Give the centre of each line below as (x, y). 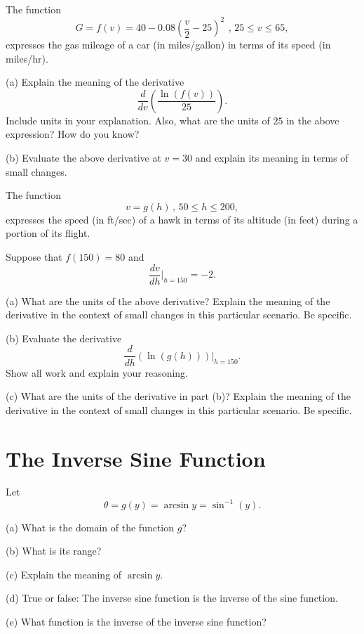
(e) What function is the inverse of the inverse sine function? (136, 621)
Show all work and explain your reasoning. (97, 372)
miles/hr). (27, 58)
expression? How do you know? (73, 134)
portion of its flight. (48, 233)
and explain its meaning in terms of (272, 158)
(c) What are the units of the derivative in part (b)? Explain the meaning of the (178, 396)
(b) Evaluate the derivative (64, 338)
